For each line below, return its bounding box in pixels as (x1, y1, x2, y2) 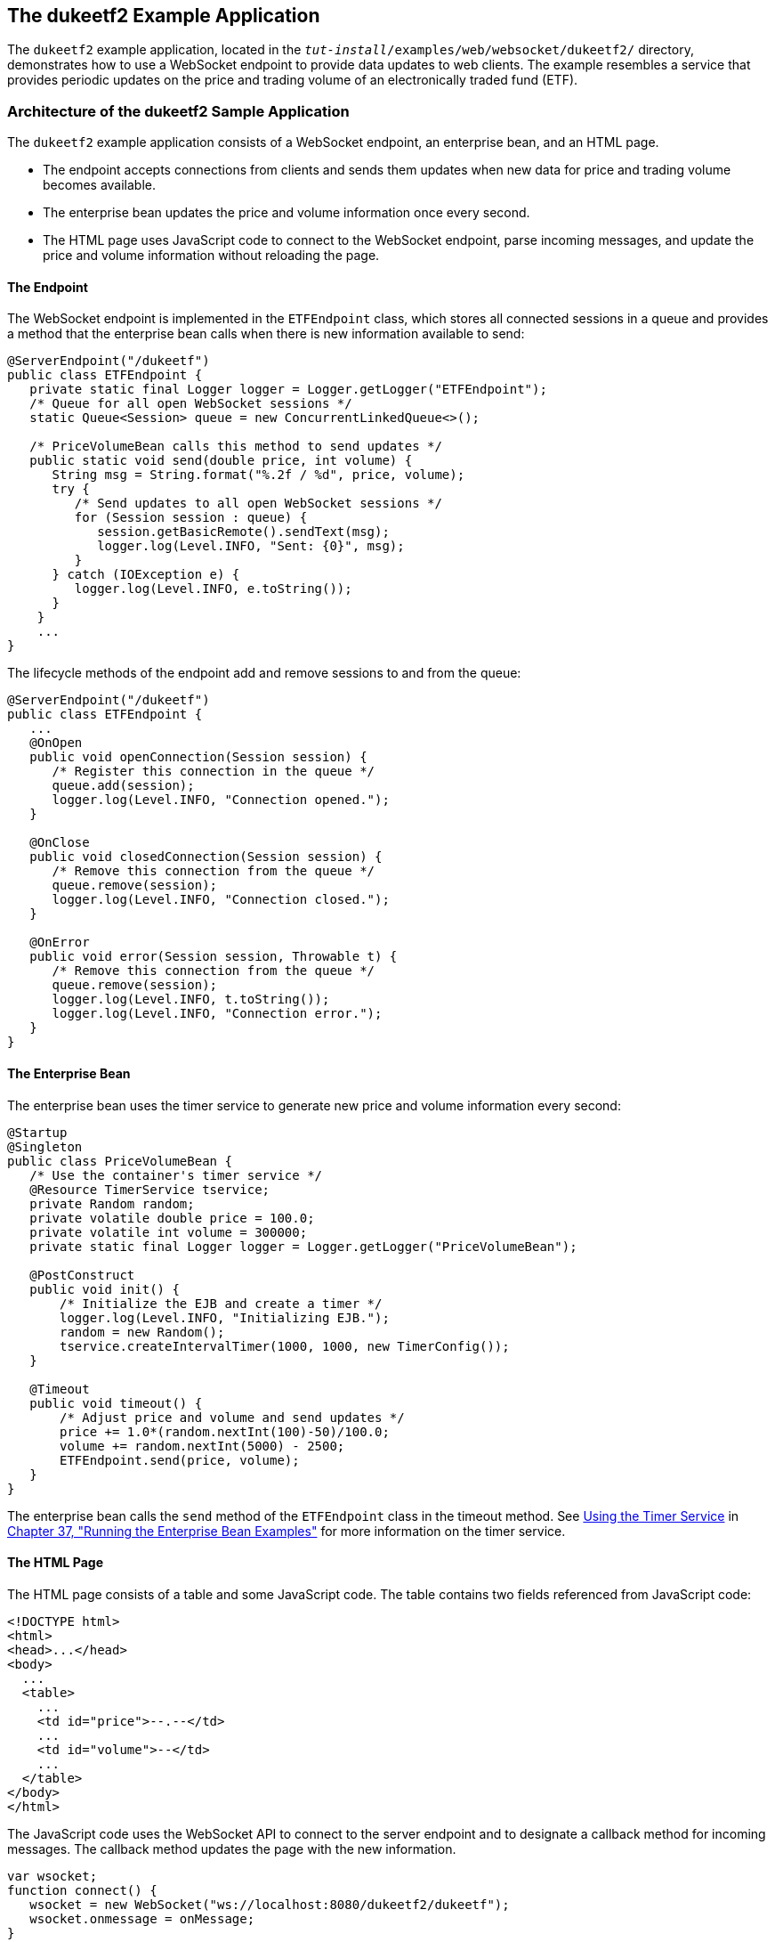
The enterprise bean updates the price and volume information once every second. (43, 205, 530, 221)
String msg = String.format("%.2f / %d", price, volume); (52, 467, 465, 483)
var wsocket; (7, 1868, 98, 1883)
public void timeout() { (29, 1395, 203, 1410)
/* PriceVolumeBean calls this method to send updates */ (29, 439, 442, 454)
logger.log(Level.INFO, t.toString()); (52, 992, 330, 1007)
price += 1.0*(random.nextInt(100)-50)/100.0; (60, 1424, 390, 1439)
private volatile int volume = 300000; (29, 1224, 308, 1239)
